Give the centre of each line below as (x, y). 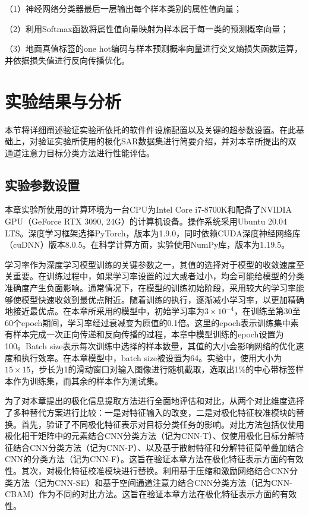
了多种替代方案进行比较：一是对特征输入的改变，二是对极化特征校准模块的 (150, 412)
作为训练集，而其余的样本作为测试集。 (88, 380)
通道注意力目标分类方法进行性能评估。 (80, 152)
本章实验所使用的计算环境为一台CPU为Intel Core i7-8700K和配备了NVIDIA (149, 209)
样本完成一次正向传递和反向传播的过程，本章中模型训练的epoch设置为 (148, 334)
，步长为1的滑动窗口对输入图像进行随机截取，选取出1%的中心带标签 (163, 369)
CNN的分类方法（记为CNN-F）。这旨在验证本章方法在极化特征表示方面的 (146, 459)
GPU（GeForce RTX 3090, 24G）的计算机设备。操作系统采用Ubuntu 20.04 (146, 221)
